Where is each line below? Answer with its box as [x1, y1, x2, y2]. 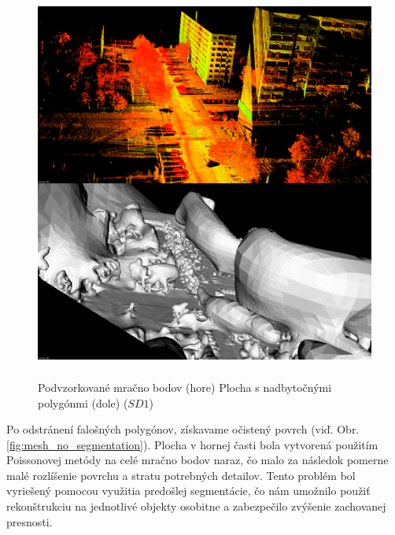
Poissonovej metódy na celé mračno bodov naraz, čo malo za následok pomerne [6, 452, 389, 468]
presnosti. [6, 513, 53, 529]
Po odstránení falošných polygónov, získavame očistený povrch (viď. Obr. [6, 421, 360, 437]
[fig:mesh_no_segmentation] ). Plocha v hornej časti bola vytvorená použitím [6, 436, 378, 452]
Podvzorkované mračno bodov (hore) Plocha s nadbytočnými [38, 378, 332, 395]
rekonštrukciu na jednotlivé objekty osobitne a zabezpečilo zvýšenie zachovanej [6, 498, 386, 515]
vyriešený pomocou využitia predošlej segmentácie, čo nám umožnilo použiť [6, 482, 371, 499]
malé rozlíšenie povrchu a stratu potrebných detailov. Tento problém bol [6, 467, 356, 483]
